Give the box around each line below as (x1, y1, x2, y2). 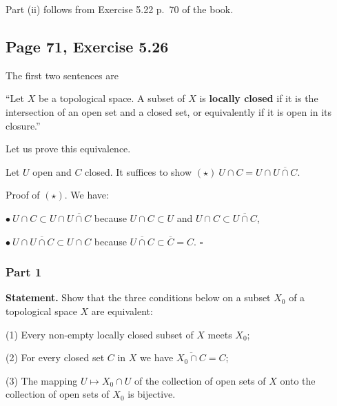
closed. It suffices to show (85, 164, 192, 179)
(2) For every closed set (6, 350, 105, 365)
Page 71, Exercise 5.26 (6, 35, 169, 57)
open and (32, 164, 72, 179)
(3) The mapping (6, 373, 78, 387)
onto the (280, 373, 316, 387)
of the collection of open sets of (134, 373, 266, 387)
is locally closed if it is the (199, 91, 318, 105)
